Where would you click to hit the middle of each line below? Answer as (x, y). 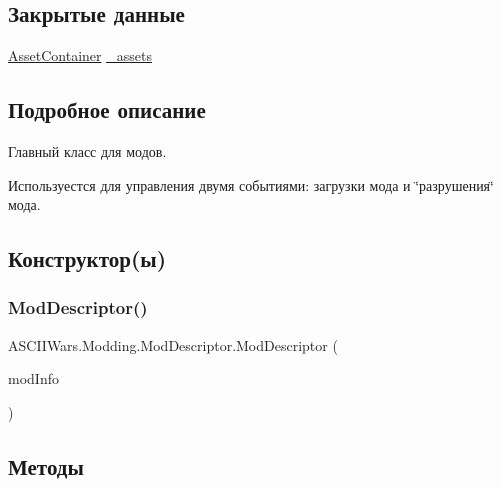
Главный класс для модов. (87, 151)
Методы (46, 465)
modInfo (33, 378)
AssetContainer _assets (80, 55)
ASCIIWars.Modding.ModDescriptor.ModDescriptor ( (173, 344)
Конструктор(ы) (87, 258)
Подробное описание (107, 109)
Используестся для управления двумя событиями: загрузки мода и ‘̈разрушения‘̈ (251, 184)
